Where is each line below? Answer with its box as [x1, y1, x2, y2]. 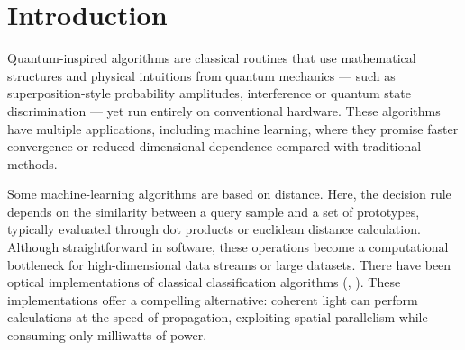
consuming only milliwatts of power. [7, 326, 207, 345]
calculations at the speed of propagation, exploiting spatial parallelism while [7, 308, 428, 327]
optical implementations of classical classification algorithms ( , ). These [7, 273, 401, 292]
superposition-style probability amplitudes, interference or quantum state [7, 84, 411, 103]
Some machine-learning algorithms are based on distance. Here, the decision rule [7, 184, 451, 203]
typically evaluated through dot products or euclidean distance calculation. [7, 220, 421, 238]
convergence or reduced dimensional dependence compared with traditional [7, 137, 422, 156]
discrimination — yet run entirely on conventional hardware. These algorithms [7, 101, 441, 120]
